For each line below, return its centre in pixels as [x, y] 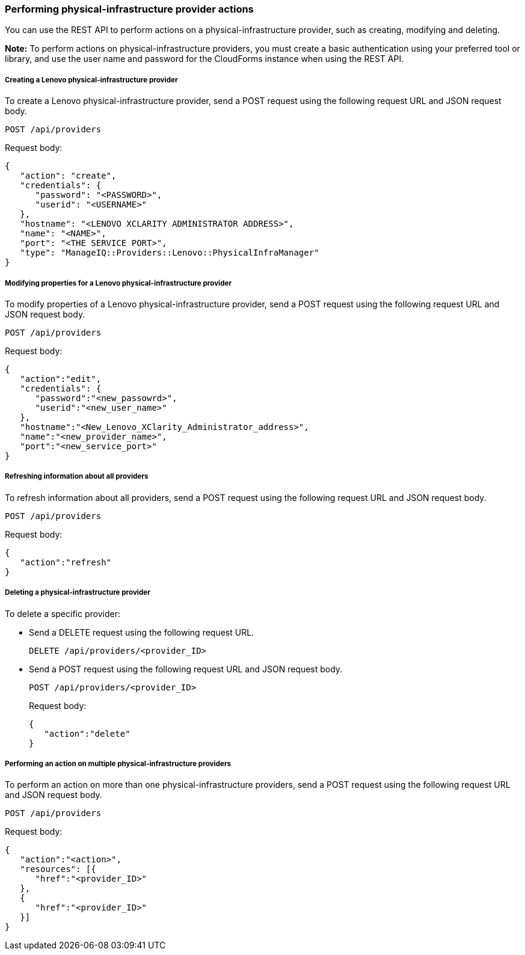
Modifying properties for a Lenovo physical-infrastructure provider [118, 283]
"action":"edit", [61, 379]
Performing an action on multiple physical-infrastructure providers [118, 763]
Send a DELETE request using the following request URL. [142, 632]
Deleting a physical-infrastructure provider [78, 593]
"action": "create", [68, 176]
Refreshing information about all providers [77, 477]
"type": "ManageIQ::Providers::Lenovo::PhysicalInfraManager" [170, 253]
